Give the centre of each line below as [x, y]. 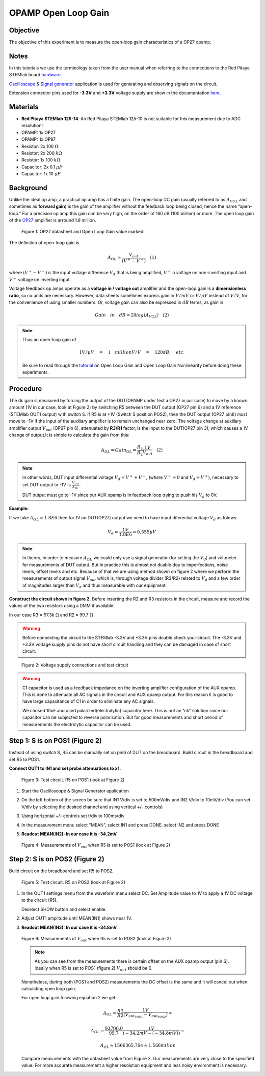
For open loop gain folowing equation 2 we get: [69, 998]
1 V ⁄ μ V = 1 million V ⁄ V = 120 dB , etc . [132, 352]
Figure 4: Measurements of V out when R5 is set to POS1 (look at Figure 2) [96, 846]
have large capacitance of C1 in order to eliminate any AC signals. [89, 701]
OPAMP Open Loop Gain [59, 13]
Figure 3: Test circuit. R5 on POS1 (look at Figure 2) [73, 780]
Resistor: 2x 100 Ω [40, 146]
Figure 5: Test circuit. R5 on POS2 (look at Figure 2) [73, 882]
